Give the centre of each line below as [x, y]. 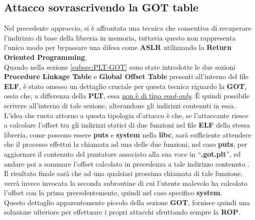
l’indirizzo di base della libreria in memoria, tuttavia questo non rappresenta [120, 37]
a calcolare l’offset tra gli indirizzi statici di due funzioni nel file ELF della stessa [127, 125]
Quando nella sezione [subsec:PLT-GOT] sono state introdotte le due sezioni [120, 66]
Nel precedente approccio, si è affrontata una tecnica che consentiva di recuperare [128, 28]
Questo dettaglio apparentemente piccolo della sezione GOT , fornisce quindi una [127, 202]
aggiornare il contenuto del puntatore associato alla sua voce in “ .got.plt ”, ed [122, 154]
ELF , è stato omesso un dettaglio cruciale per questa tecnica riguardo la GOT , [125, 86]
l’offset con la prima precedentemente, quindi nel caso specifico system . [113, 193]
